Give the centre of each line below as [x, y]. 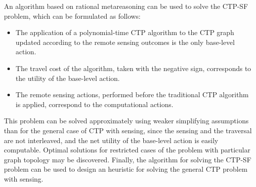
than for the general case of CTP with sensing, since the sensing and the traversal [128, 130]
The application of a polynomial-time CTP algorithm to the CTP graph [125, 32]
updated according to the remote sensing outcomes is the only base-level [125, 42]
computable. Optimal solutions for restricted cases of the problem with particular [127, 150]
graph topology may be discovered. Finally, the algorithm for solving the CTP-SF [128, 159]
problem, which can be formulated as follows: [72, 16]
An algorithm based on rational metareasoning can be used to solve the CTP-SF [126, 6]
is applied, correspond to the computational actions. [94, 104]
